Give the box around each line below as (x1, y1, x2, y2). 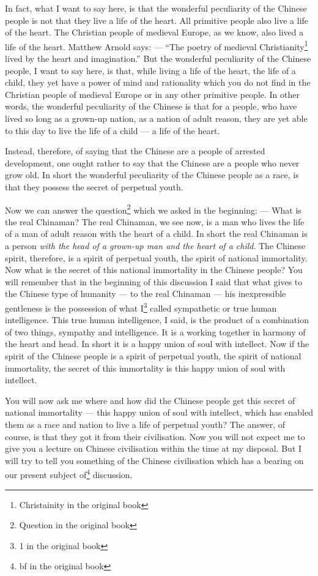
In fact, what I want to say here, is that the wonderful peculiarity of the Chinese (5, 2, 307, 14)
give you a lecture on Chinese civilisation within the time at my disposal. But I (5, 442, 302, 455)
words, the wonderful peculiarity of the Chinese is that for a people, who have (5, 100, 297, 113)
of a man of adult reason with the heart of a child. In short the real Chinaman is (5, 227, 308, 240)
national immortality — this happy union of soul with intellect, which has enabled (5, 406, 313, 419)
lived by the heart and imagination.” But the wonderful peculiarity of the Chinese (5, 52, 311, 65)
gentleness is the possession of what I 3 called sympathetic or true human (5, 299, 277, 314)
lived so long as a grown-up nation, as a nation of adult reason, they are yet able (5, 112, 308, 124)
